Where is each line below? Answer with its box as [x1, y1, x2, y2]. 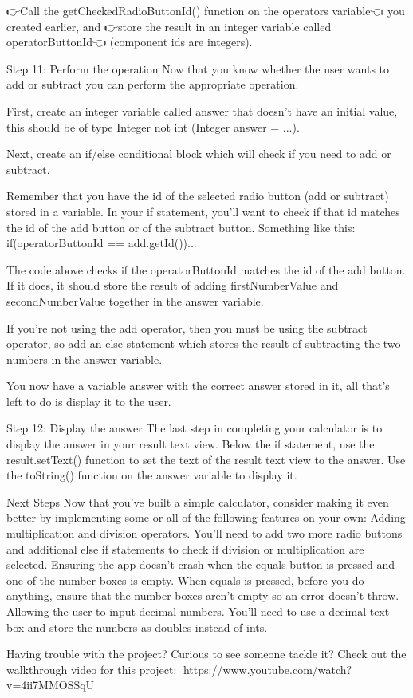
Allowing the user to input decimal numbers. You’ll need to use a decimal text [6, 603, 390, 619]
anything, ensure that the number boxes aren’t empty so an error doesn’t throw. [6, 587, 399, 604]
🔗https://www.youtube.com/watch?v [180, 661, 352, 677]
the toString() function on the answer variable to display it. [6, 467, 297, 483]
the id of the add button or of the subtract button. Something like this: [6, 219, 356, 235]
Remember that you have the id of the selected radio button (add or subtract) [6, 187, 389, 204]
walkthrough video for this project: [6, 661, 177, 677]
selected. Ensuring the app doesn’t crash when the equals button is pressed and [6, 556, 395, 573]
